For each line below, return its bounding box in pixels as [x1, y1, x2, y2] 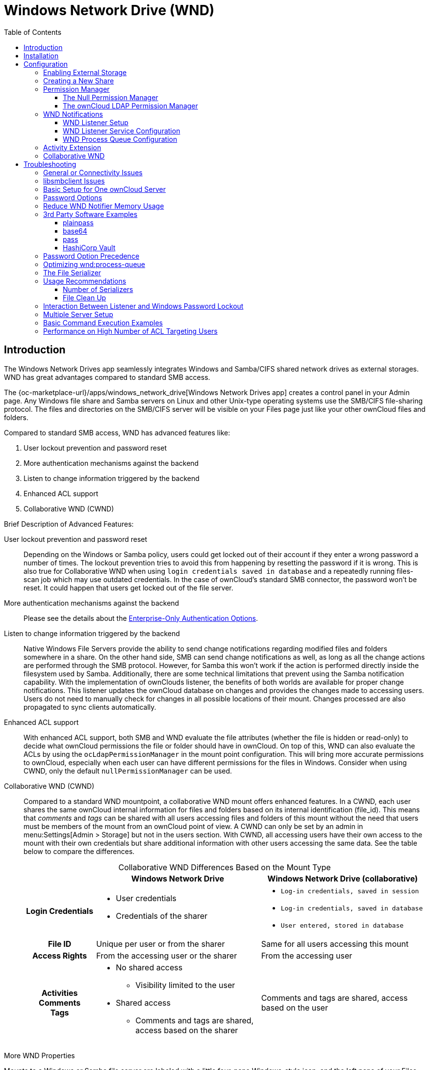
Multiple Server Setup [43, 310, 113, 319]
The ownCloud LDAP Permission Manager [63, 101, 198, 110]
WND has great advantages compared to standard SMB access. [4, 373, 210, 381]
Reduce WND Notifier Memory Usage [43, 201, 164, 210]
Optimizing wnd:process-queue [43, 260, 145, 268]
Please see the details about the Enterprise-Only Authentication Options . [24, 614, 258, 622]
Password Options [43, 193, 102, 202]
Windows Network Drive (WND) [4, 2, 215, 19]
